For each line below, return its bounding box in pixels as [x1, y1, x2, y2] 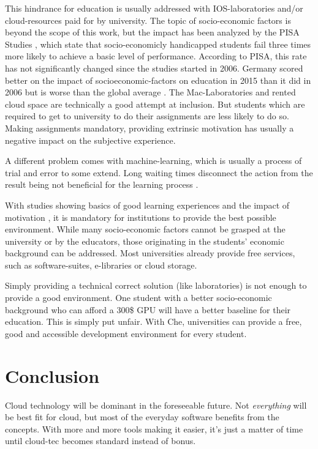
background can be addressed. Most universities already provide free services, [5, 247, 295, 259]
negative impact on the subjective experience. [5, 133, 176, 146]
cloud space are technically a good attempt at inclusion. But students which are [5, 97, 305, 110]
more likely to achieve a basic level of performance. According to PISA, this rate [5, 50, 307, 62]
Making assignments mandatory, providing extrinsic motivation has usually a [5, 121, 294, 134]
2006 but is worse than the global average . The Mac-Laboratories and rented [5, 86, 296, 98]
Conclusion [5, 363, 100, 388]
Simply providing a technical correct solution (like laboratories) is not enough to [5, 279, 307, 292]
